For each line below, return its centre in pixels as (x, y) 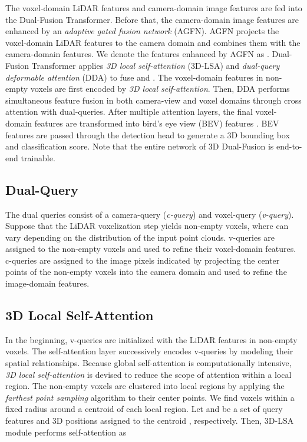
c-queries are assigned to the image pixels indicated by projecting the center (143, 260)
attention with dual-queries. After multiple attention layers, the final (129, 112)
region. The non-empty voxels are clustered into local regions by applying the (145, 386)
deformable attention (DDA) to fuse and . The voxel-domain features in (134, 77)
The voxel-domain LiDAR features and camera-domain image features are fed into (154, 8)
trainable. (38, 157)
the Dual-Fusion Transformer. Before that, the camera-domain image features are (152, 19)
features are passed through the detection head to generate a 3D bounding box (148, 134)
